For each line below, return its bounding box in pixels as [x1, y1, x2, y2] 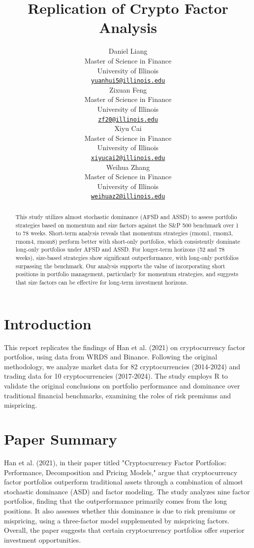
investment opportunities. [4, 534, 81, 545]
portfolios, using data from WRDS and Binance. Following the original [4, 352, 218, 362]
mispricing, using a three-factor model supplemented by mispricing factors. [4, 515, 229, 525]
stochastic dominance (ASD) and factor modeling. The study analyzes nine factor [4, 486, 250, 496]
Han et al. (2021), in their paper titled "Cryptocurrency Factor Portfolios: [4, 457, 227, 467]
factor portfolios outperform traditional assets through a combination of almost [4, 477, 243, 487]
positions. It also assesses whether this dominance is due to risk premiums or [4, 505, 236, 516]
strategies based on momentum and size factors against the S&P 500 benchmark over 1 [15, 221, 239, 229]
